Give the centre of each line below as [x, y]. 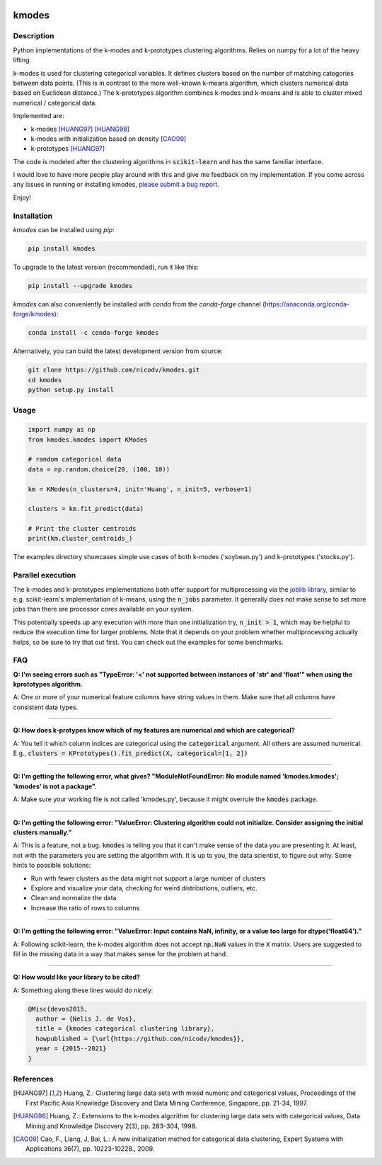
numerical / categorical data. [55, 103]
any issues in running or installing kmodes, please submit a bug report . [116, 185]
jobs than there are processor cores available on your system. [103, 609]
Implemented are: [39, 116]
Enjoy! [22, 197]
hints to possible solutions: [52, 865]
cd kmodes [45, 380]
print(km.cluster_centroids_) [80, 539]
